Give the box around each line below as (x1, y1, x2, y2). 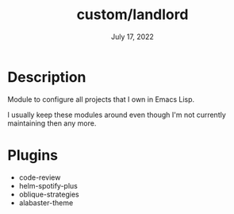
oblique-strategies (18, 189, 80, 199)
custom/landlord (76, 6, 189, 24)
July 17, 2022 (111, 32, 154, 41)
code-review (18, 173, 61, 182)
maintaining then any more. (7, 118, 97, 128)
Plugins (7, 146, 59, 164)
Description (7, 68, 86, 86)
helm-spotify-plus (18, 181, 79, 190)
